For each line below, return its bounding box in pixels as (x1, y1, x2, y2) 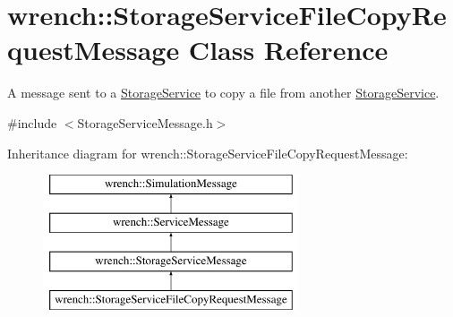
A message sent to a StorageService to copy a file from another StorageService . (7, 83, 440, 102)
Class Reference (188, 31, 389, 68)
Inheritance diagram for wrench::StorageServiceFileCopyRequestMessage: (7, 143, 408, 162)
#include (7, 113, 57, 132)
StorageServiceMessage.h (77, 113, 213, 132)
